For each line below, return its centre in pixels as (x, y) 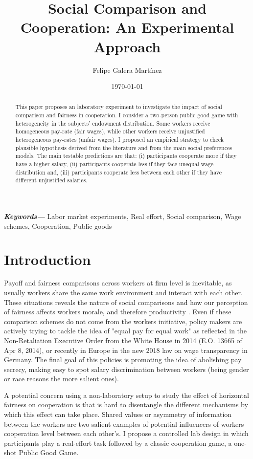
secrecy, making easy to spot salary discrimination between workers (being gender (126, 369)
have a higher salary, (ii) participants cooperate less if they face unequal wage (115, 164)
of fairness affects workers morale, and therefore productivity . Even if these (118, 312)
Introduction (47, 259)
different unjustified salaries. (51, 180)
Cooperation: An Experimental (127, 27)
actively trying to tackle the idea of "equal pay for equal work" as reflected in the (126, 331)
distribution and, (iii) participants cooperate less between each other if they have (118, 172)
